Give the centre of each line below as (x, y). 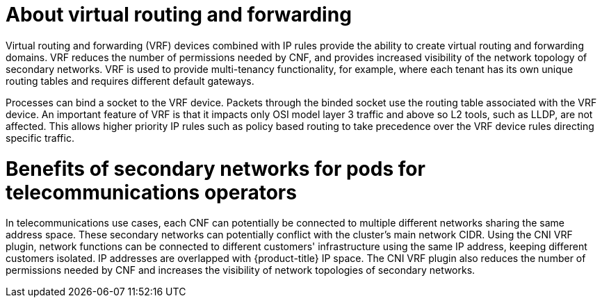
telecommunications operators (151, 192)
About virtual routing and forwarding (179, 15)
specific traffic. (40, 138)
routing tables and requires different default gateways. (130, 81)
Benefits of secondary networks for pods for (215, 169)
